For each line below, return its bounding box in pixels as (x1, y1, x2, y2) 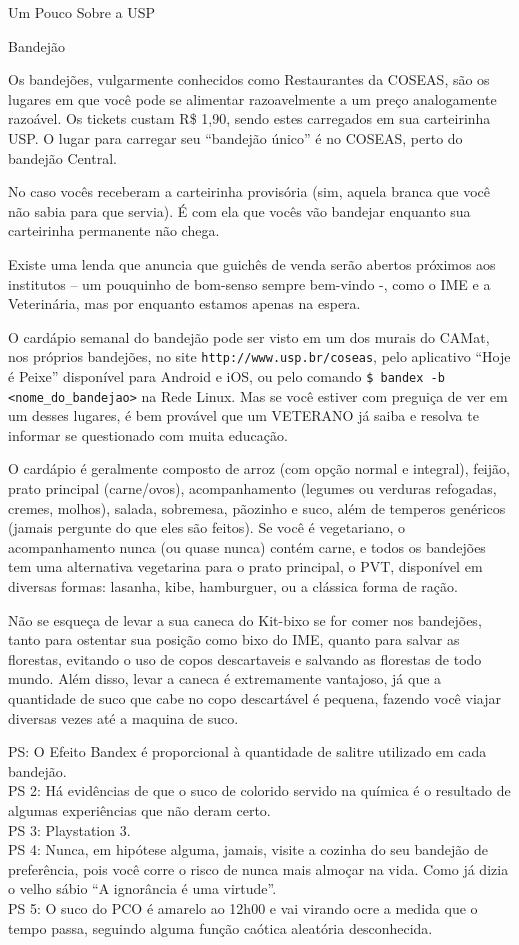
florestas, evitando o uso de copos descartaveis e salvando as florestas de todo (8, 648, 482, 669)
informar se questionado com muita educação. (8, 424, 288, 445)
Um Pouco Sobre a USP (8, 2, 156, 22)
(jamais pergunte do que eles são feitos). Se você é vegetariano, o (8, 517, 405, 538)
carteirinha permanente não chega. (8, 220, 220, 241)
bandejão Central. (8, 147, 117, 168)
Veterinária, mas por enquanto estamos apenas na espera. (8, 293, 361, 314)
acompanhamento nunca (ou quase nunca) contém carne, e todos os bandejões (8, 536, 486, 557)
